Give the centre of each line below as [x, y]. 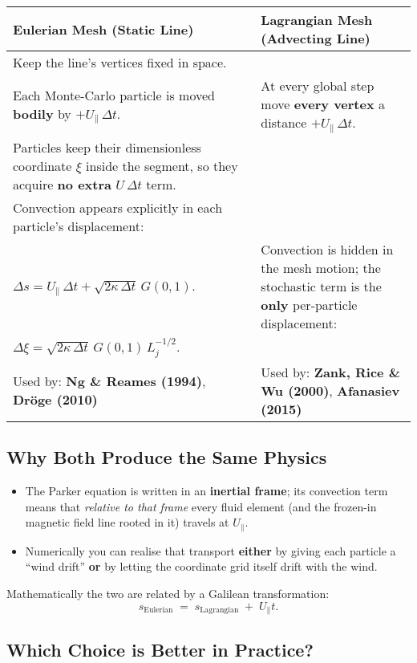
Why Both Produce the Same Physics [167, 457]
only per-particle [309, 304]
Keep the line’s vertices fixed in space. [120, 62]
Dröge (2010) [55, 400]
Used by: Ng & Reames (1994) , [109, 381]
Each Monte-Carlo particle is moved [114, 95]
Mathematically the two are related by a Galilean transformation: [168, 594]
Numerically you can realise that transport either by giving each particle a [211, 550]
